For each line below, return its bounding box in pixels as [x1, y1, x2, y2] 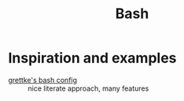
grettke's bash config [8, 75, 77, 84]
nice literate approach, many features [28, 84, 149, 93]
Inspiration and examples [8, 49, 177, 67]
